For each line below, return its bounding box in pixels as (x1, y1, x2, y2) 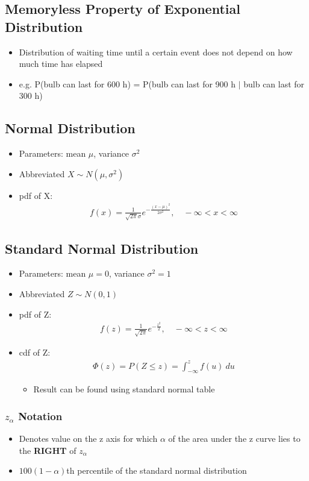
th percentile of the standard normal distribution (66, 464, 247, 477)
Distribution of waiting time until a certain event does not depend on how (19, 45, 293, 58)
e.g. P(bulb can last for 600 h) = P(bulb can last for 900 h (19, 77, 236, 90)
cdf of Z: (19, 346, 51, 359)
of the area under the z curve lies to (168, 432, 301, 445)
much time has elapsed (19, 57, 103, 70)
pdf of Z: (19, 307, 52, 320)
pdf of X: (19, 189, 53, 201)
